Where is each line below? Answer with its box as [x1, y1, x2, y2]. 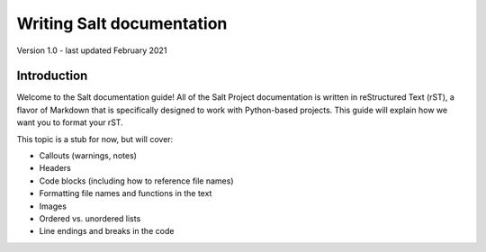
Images [39, 201, 67, 211]
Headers [39, 163, 71, 174]
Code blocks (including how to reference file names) [39, 175, 234, 186]
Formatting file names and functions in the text [39, 188, 212, 199]
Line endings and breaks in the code [39, 226, 175, 237]
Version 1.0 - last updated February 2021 [16, 45, 167, 56]
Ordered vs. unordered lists [39, 212, 141, 224]
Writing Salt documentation [16, 13, 228, 33]
